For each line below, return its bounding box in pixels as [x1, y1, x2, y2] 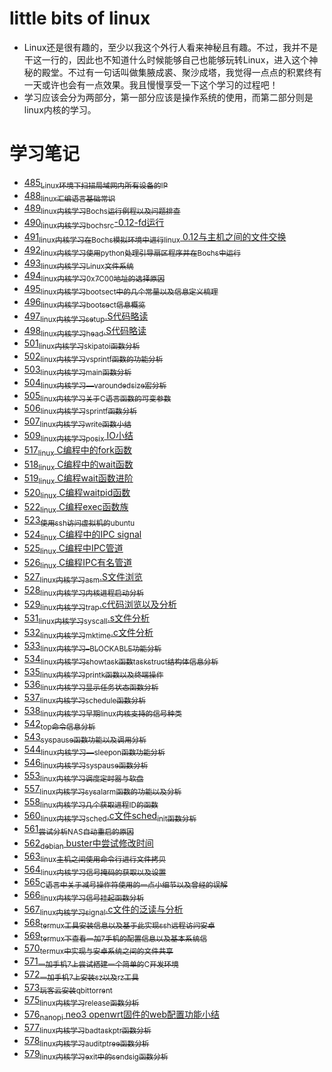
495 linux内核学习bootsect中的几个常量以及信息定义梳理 [23, 283, 219, 297]
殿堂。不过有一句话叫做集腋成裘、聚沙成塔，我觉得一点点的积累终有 [41, 66, 322, 78]
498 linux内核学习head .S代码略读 [23, 324, 147, 339]
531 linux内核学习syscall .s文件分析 [23, 612, 151, 627]
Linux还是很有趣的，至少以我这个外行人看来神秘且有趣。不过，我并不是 [23, 41, 319, 53]
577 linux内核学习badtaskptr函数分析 [23, 1022, 152, 1036]
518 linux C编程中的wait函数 [23, 458, 134, 472]
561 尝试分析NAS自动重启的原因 [23, 823, 135, 837]
